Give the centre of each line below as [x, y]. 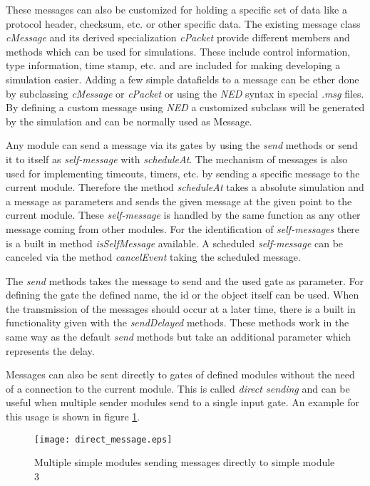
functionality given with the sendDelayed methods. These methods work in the [178, 322]
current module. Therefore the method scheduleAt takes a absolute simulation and [185, 187]
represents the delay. [50, 350]
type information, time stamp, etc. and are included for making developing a [173, 65]
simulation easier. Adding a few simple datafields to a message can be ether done [183, 79]
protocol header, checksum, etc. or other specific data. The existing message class [183, 23]
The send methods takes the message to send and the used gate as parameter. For [185, 280]
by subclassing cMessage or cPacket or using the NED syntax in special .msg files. [185, 93]
